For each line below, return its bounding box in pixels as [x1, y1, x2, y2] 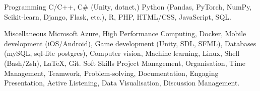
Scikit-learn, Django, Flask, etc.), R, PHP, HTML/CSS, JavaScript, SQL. [4, 11, 231, 22]
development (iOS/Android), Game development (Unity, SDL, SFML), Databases [4, 38, 256, 48]
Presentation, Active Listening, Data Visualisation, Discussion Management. [4, 77, 240, 88]
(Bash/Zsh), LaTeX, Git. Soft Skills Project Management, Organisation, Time [4, 57, 246, 68]
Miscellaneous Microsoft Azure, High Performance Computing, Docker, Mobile [4, 28, 246, 39]
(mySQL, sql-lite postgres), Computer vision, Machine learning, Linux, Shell [4, 48, 240, 58]
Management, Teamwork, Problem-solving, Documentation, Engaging [4, 67, 219, 78]
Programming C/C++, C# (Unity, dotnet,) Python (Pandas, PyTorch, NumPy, [4, 2, 252, 12]
